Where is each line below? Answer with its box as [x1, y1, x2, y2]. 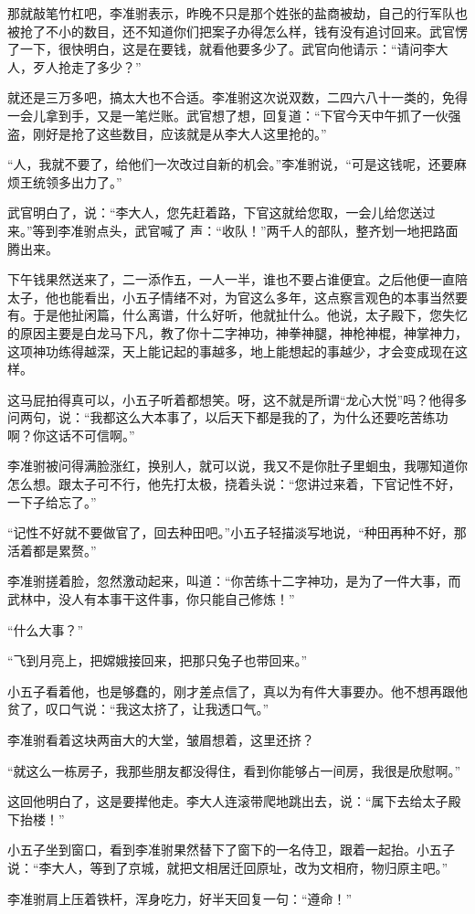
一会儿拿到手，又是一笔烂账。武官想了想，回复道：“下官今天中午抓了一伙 [7, 105, 449, 124]
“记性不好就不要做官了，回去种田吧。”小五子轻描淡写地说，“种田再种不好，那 [7, 523, 467, 542]
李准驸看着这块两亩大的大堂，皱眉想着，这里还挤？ [7, 730, 314, 749]
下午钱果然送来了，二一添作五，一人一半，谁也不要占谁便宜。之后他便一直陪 [7, 270, 468, 289]
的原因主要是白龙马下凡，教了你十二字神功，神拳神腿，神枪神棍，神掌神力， [7, 323, 468, 342]
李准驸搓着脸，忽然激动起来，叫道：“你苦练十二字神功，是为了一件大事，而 [7, 571, 461, 590]
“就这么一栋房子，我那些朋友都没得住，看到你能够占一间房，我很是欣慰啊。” [7, 760, 461, 780]
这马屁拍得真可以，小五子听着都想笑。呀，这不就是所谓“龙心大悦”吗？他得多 [7, 389, 468, 409]
